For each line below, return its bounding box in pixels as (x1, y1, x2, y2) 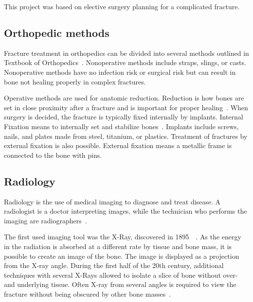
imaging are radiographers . (4, 215, 87, 225)
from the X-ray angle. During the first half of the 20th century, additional (4, 260, 224, 270)
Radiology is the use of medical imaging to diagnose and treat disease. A (4, 196, 221, 206)
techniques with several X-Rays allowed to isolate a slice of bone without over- (4, 269, 238, 280)
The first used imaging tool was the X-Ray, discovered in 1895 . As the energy (4, 232, 241, 242)
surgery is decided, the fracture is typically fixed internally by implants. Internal (4, 112, 243, 122)
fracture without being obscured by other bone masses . (4, 288, 171, 299)
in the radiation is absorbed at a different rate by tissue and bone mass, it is (4, 241, 232, 251)
